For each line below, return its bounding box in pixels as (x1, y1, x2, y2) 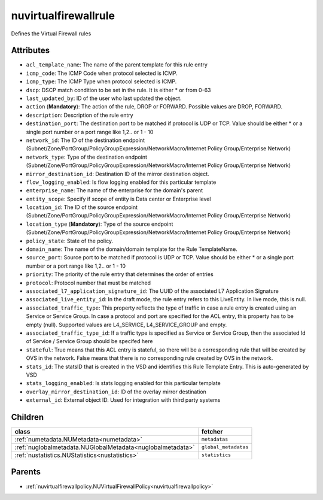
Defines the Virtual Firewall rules (11, 30, 92, 37)
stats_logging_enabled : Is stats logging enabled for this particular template (26, 380, 221, 387)
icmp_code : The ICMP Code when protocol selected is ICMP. (26, 69, 178, 77)
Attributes (11, 46, 50, 56)
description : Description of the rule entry (26, 111, 134, 119)
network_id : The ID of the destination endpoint (26, 137, 145, 144)
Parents (11, 467, 41, 477)
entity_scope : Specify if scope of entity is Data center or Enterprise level (26, 195, 211, 202)
